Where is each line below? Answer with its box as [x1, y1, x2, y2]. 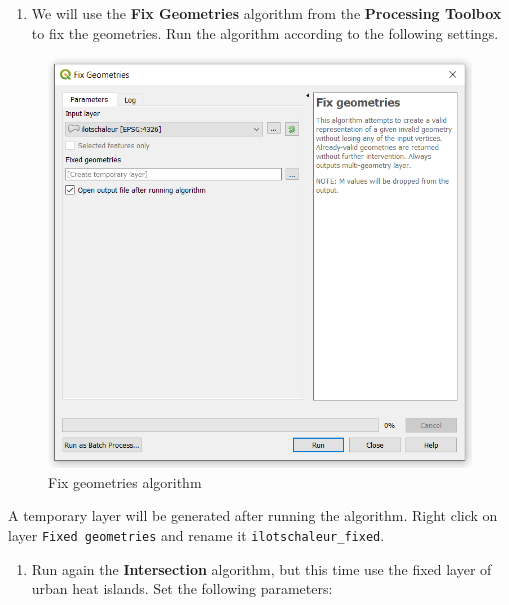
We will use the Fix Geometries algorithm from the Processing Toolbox [31, 3, 502, 23]
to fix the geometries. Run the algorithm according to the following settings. [31, 22, 499, 43]
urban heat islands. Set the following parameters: [31, 578, 333, 599]
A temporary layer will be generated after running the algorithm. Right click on [8, 505, 498, 526]
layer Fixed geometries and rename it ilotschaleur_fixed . [8, 525, 385, 546]
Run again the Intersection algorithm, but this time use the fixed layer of [31, 558, 492, 579]
